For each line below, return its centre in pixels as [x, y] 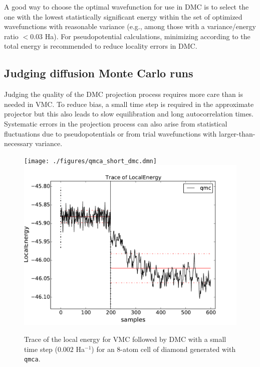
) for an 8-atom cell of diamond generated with [164, 349]
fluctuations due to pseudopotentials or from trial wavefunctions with [110, 133]
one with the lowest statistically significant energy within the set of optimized [123, 16]
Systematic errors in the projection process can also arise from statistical [116, 123]
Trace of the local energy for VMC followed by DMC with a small [125, 339]
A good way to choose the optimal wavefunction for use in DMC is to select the [126, 7]
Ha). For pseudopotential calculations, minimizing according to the [148, 36]
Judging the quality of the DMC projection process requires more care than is [123, 94]
